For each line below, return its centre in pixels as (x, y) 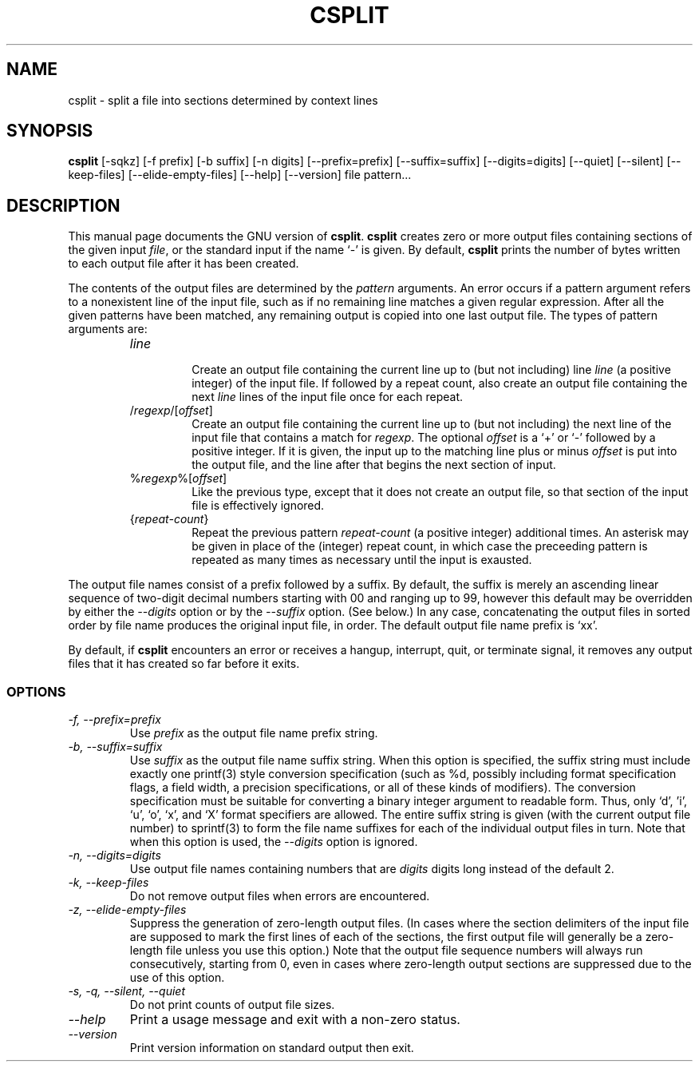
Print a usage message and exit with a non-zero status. (295, 1020)
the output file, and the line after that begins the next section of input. (374, 465)
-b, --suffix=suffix (115, 747)
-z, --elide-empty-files (127, 910)
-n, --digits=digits (115, 856)
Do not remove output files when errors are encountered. (280, 896)
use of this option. (177, 978)
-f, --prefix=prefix (115, 720)
